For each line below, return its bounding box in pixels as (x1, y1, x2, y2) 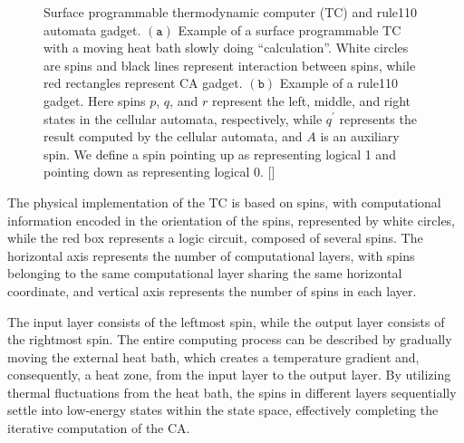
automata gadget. (43, 20, 141, 39)
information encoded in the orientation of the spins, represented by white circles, (7, 210, 456, 229)
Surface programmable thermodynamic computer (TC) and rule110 (43, 3, 418, 21)
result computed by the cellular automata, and (43, 127, 303, 146)
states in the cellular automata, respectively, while (43, 109, 323, 128)
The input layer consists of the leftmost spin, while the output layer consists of (7, 312, 445, 331)
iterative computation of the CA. (7, 419, 190, 438)
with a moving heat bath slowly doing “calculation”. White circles (43, 38, 409, 57)
